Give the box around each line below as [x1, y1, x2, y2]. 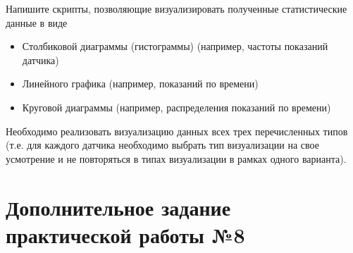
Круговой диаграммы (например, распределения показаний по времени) [22, 99, 331, 114]
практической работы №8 [6, 220, 245, 249]
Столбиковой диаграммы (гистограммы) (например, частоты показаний [22, 39, 328, 54]
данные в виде [6, 15, 68, 30]
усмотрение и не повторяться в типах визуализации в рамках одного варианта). [6, 151, 347, 166]
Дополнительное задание [6, 192, 231, 221]
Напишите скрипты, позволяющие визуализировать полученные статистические [6, 1, 347, 16]
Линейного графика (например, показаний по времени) [22, 76, 259, 91]
